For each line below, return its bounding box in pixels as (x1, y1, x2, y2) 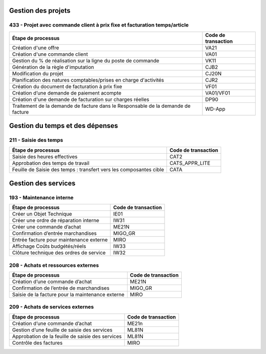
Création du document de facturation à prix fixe (12, 83, 123, 90)
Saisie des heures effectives (12, 153, 78, 160)
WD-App (205, 105, 226, 112)
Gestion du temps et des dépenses (9, 122, 118, 130)
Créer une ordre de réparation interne (12, 217, 100, 224)
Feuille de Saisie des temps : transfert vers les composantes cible (12, 166, 165, 173)
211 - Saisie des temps (9, 137, 64, 144)
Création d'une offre (12, 44, 59, 51)
